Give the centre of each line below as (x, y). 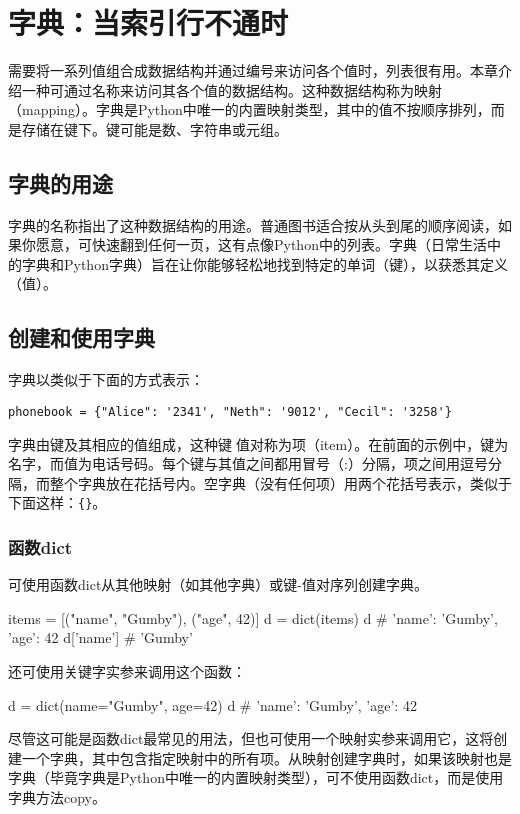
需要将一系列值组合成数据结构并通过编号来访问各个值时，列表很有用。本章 (253, 70)
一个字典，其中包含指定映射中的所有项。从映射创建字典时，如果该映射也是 (266, 757)
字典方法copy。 (57, 796)
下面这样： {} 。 (57, 502)
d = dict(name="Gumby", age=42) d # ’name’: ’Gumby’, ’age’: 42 (212, 704)
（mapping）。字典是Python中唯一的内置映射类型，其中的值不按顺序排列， (249, 109)
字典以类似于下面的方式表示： (106, 379)
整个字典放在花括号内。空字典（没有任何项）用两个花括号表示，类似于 (280, 482)
